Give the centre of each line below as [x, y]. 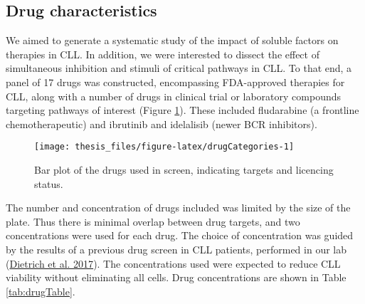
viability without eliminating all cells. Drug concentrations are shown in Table [176, 277]
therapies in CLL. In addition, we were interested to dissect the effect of [163, 54]
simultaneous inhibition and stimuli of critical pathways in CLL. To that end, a [179, 68]
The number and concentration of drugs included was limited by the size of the [178, 208]
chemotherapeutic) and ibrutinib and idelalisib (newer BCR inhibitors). [162, 124]
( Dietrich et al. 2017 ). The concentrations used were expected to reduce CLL [173, 263]
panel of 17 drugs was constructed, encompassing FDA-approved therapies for [175, 82]
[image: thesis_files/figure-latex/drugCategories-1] [164, 147]
